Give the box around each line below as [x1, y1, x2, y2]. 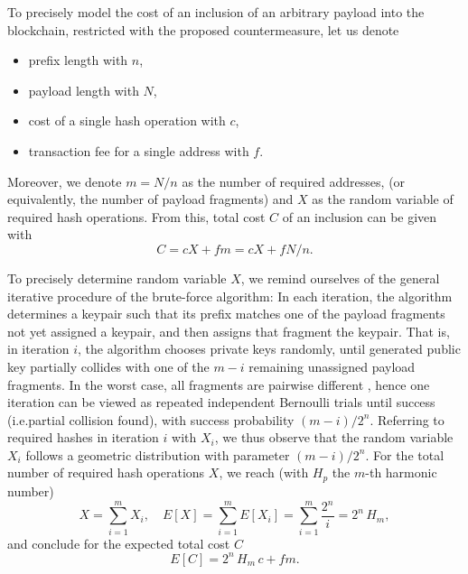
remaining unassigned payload [248, 356, 416, 375]
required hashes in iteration [7, 428, 159, 447]
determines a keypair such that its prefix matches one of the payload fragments [7, 304, 445, 323]
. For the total [365, 445, 445, 464]
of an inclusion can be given [282, 207, 437, 226]
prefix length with [28, 51, 128, 69]
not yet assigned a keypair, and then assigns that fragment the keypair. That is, [7, 321, 450, 340]
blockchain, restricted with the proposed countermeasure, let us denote [7, 20, 399, 39]
